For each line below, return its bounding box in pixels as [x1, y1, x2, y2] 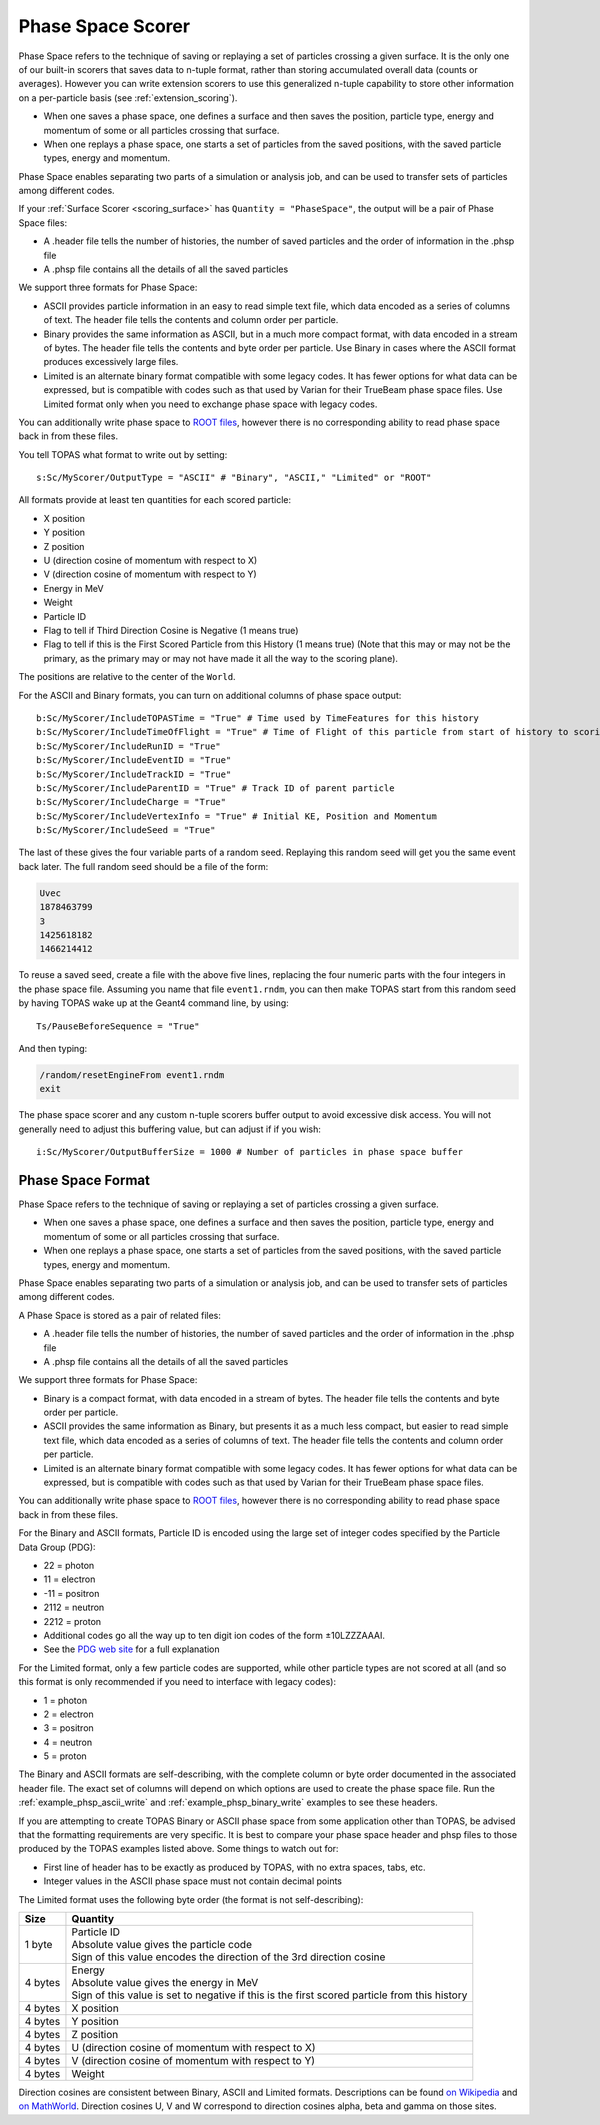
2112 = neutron [43, 1601, 105, 1614]
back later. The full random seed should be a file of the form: [18, 860, 269, 872]
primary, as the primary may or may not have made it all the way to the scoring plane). [43, 652, 399, 664]
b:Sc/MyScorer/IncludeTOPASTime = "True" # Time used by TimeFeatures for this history [36, 712, 480, 724]
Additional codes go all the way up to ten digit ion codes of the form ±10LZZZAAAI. [43, 1629, 385, 1641]
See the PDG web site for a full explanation [43, 1643, 220, 1655]
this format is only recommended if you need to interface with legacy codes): [18, 1676, 337, 1688]
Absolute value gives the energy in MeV [71, 1975, 259, 1989]
